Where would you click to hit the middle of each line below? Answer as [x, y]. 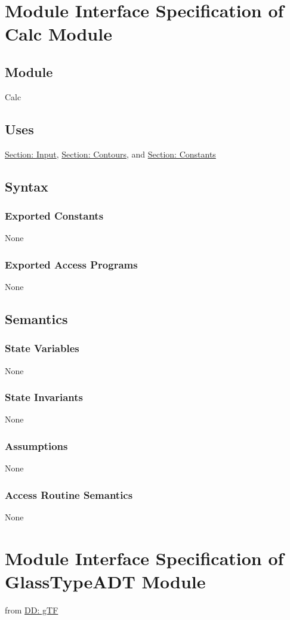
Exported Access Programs [71, 264]
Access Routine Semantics [69, 494]
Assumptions [36, 445]
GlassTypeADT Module [105, 581]
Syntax [27, 186]
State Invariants [44, 397]
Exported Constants [54, 215]
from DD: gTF [32, 610]
